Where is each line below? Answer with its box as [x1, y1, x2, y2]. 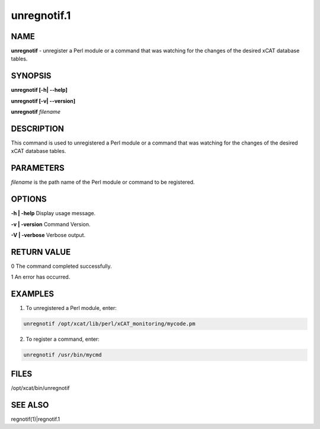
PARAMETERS [11, 163, 65, 173]
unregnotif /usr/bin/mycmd [23, 351, 102, 358]
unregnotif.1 [11, 9, 71, 22]
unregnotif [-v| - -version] [11, 97, 76, 104]
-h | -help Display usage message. [11, 210, 96, 217]
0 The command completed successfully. [11, 262, 112, 270]
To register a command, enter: [25, 335, 100, 343]
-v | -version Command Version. [11, 220, 91, 228]
